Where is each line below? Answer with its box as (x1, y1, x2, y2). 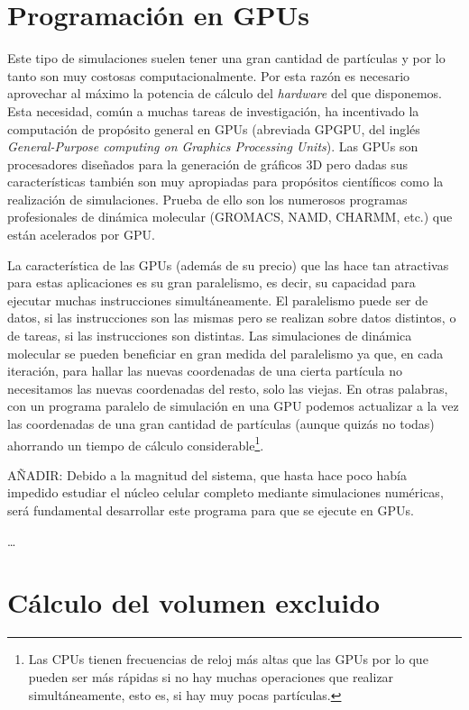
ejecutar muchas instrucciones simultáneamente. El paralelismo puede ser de (7, 290, 428, 309)
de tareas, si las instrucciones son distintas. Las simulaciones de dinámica (7, 326, 412, 345)
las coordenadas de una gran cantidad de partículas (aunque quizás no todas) (7, 414, 435, 432)
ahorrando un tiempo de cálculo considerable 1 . (7, 432, 264, 454)
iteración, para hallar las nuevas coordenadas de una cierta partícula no (7, 361, 402, 380)
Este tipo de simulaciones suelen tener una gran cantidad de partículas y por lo (7, 49, 446, 68)
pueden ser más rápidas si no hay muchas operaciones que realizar (28, 667, 394, 686)
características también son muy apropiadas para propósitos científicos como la (7, 172, 444, 191)
